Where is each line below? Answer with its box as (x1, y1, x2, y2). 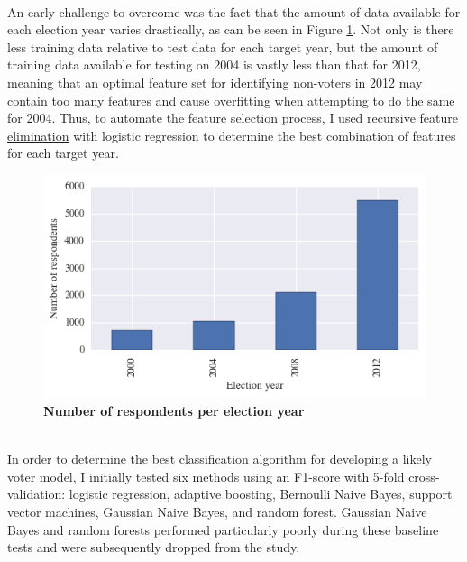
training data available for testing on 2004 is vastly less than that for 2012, (7, 55, 421, 74)
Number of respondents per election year (43, 401, 305, 420)
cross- (408, 466, 440, 485)
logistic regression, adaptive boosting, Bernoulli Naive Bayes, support (69, 484, 453, 503)
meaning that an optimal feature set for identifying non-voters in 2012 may (7, 72, 423, 91)
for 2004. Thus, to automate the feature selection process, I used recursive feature (7, 108, 458, 127)
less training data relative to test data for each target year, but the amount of (7, 37, 438, 56)
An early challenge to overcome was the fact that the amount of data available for (7, 2, 461, 21)
